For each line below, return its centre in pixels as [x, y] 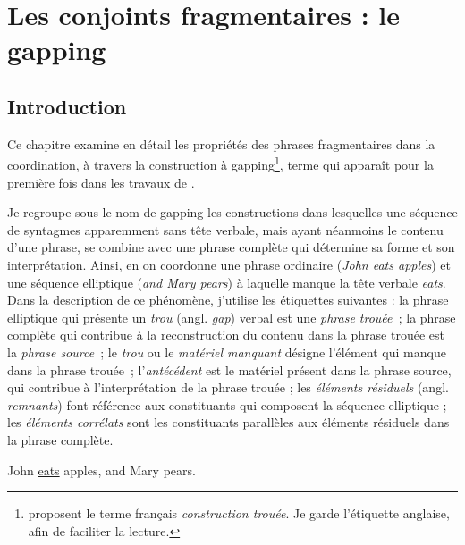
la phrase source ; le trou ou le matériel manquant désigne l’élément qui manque [227, 352]
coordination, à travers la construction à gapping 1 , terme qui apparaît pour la [220, 163]
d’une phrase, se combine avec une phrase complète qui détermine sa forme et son [231, 247]
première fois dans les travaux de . [101, 182]
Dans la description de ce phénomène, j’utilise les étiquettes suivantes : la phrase [228, 300]
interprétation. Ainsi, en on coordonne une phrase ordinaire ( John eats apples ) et [229, 264]
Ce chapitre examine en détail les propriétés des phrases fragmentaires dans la [221, 143]
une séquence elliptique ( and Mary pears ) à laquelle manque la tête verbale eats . [227, 282]
